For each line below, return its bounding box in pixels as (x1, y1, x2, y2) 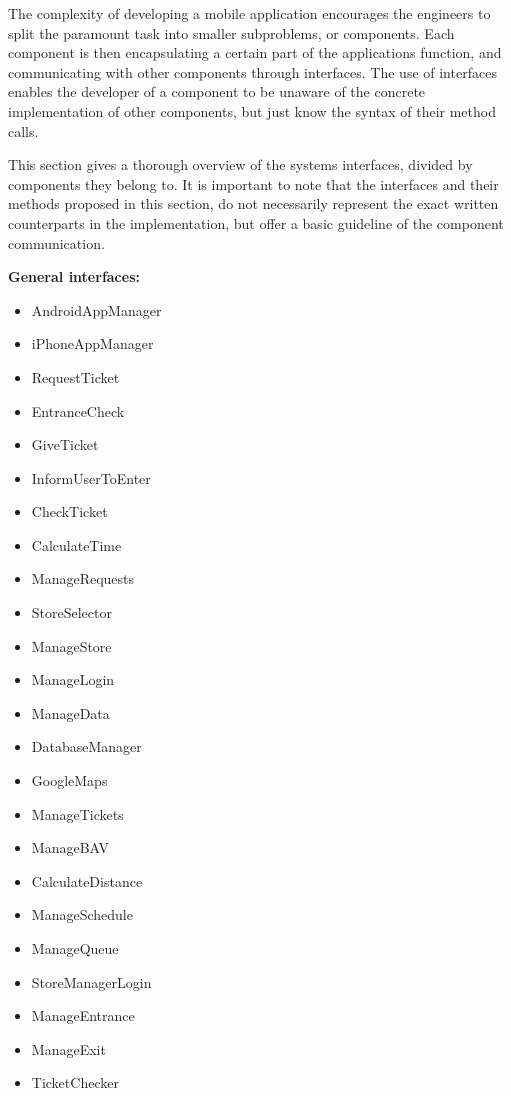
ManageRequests (31, 568, 135, 589)
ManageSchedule (31, 904, 133, 925)
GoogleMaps (31, 770, 108, 791)
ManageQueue (31, 938, 119, 958)
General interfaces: (8, 266, 140, 287)
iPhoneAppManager (31, 333, 154, 354)
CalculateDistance (31, 870, 143, 891)
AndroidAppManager (31, 299, 162, 320)
